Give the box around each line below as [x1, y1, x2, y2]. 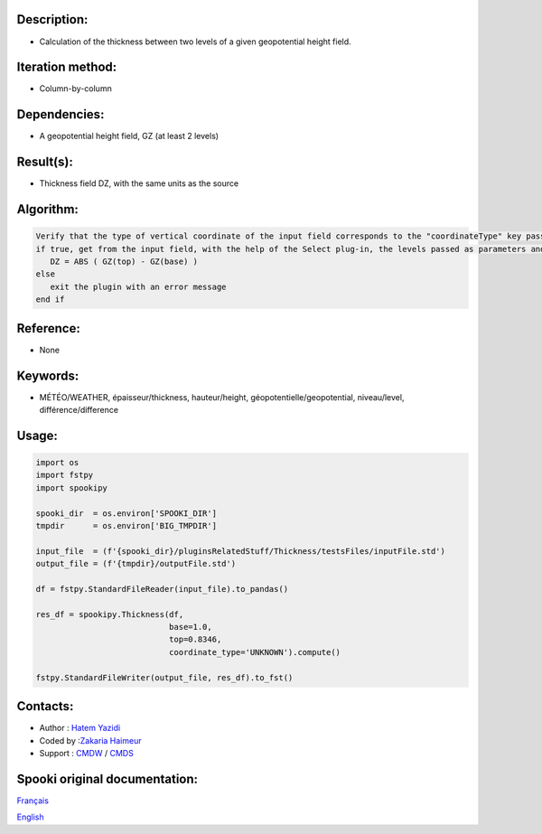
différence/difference [39, 404, 119, 415]
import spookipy [35, 483, 108, 492]
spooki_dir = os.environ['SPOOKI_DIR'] [35, 508, 217, 519]
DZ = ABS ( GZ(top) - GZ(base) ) [50, 257, 199, 267]
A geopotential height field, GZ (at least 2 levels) [39, 131, 220, 142]
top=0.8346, [168, 634, 222, 645]
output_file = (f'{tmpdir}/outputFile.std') [35, 558, 237, 569]
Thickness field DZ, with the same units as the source [39, 178, 239, 189]
